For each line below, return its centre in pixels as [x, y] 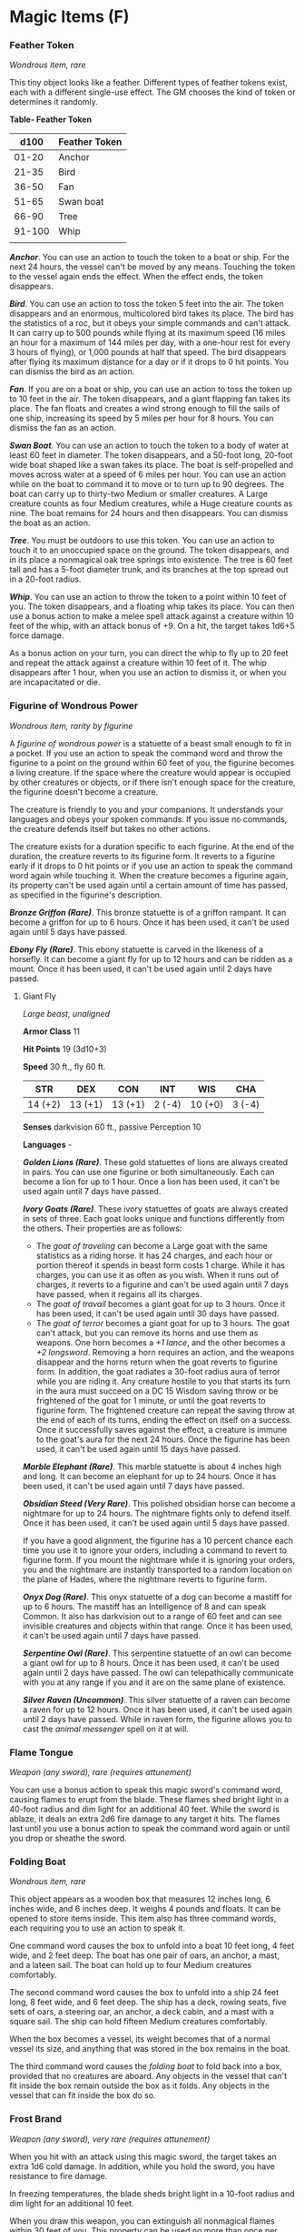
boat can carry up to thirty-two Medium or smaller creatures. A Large [138, 494]
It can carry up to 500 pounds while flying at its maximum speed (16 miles [148, 333]
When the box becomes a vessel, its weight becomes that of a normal [140, 2039]
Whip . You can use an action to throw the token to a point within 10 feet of [148, 597]
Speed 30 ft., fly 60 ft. [64, 1066]
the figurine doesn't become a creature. [84, 791]
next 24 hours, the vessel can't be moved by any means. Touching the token [152, 267]
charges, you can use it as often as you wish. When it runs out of [157, 1274]
